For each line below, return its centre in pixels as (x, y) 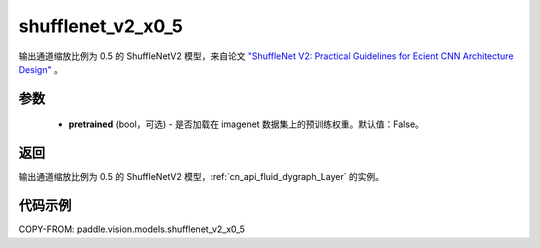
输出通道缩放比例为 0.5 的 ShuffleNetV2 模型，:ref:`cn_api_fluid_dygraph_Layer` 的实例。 (201, 177)
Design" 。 (41, 69)
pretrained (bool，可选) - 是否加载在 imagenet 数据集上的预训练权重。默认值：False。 (246, 124)
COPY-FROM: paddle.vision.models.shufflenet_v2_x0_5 (131, 229)
